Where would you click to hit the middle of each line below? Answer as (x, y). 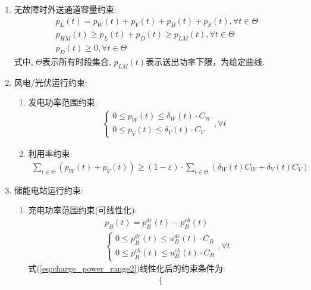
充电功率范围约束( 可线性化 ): (83, 210)
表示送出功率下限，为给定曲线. (205, 62)
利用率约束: (50, 153)
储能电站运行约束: (48, 190)
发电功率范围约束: (63, 102)
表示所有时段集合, (77, 62)
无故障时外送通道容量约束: (65, 9)
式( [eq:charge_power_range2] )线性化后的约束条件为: (127, 268)
